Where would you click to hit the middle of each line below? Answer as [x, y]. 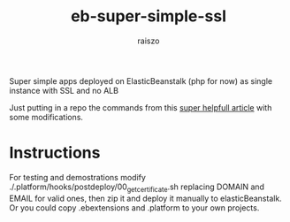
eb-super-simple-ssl [149, 16]
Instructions [55, 153]
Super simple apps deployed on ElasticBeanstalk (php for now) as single [141, 80]
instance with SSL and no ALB [64, 90]
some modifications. [46, 117]
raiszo [149, 41]
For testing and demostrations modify [77, 177]
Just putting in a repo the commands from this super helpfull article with [141, 107]
